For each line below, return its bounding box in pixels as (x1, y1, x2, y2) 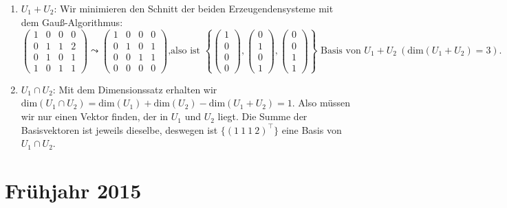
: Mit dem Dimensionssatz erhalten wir (52, 82, 217, 96)
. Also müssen (292, 95, 351, 110)
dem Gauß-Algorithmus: (21, 14, 123, 29)
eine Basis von (281, 122, 342, 137)
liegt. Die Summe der (217, 109, 308, 124)
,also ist (168, 46, 200, 56)
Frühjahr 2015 (5, 176, 142, 205)
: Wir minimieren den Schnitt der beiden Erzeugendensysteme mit (54, 1, 334, 15)
